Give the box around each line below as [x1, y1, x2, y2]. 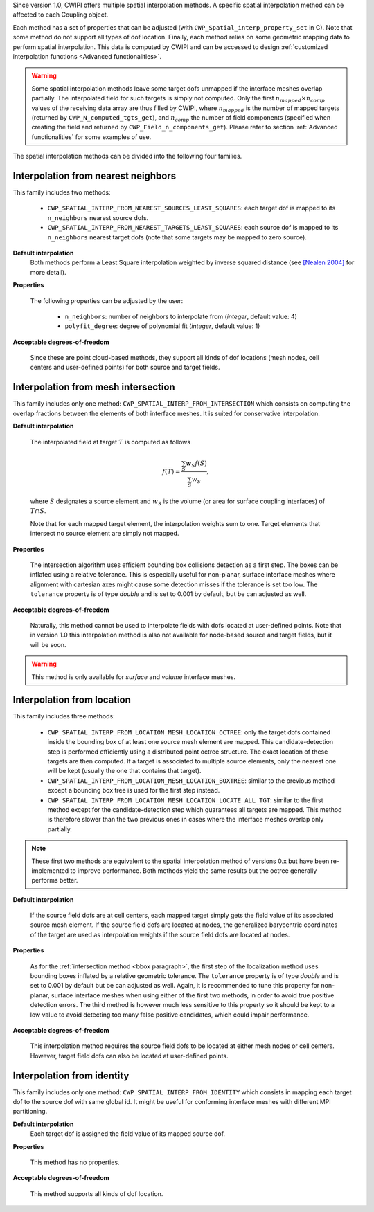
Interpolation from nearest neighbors [12, 170, 177, 181]
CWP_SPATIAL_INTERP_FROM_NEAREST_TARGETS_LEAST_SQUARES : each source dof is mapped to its [47, 224, 339, 232]
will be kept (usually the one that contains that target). [47, 767, 202, 775]
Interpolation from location [12, 694, 132, 706]
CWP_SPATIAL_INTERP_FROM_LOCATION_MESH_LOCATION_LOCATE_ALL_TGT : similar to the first [47, 796, 323, 804]
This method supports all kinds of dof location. [30, 1189, 163, 1197]
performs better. [31, 876, 78, 885]
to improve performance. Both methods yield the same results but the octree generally [70, 866, 317, 875]
